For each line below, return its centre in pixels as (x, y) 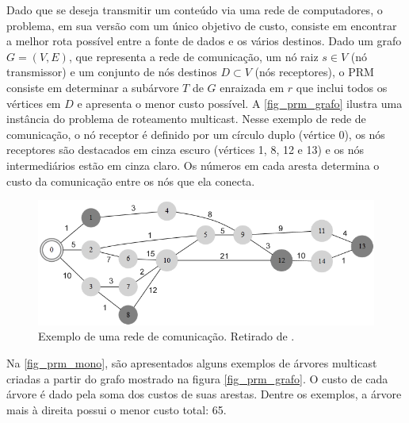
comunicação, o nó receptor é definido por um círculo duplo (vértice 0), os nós (196, 134)
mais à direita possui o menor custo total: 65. (117, 409)
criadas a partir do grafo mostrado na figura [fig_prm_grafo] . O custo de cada (197, 378)
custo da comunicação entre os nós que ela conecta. (131, 181)
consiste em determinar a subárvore (93, 87)
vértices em (34, 103)
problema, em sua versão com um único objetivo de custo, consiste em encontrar (202, 25)
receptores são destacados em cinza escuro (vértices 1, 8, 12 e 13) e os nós (185, 150)
